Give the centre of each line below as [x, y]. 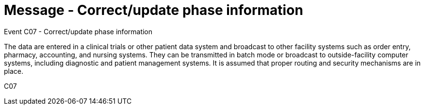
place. [14, 71]
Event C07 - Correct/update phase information [78, 31]
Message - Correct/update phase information [154, 10]
